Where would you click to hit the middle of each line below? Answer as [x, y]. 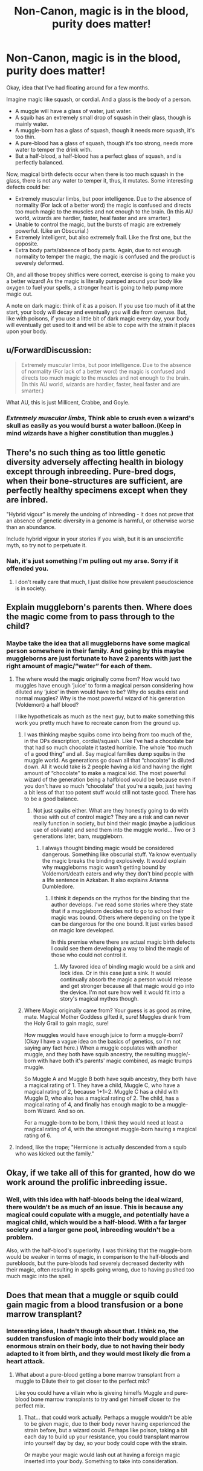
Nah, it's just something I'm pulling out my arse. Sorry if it [92, 561]
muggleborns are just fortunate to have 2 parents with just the [99, 658]
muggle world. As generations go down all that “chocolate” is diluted [109, 761]
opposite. [27, 244]
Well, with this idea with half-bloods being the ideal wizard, [95, 1200]
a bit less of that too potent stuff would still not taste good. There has [110, 793]
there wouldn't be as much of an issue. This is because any [95, 1207]
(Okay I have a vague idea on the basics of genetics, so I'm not [102, 1042]
